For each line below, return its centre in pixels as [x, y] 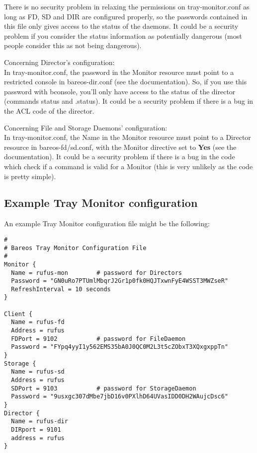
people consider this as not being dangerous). [73, 45]
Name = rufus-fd [38, 322]
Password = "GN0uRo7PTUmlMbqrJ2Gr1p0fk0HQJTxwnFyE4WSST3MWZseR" [120, 281]
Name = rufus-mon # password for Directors [96, 273]
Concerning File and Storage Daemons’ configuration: [86, 127]
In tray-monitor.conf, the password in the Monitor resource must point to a [119, 72]
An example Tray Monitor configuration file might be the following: [107, 224]
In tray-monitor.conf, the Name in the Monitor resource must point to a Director [128, 137]
